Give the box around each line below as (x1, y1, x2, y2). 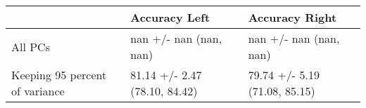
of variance (11, 83, 65, 99)
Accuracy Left (130, 9, 210, 25)
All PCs (11, 38, 50, 55)
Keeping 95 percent (11, 67, 107, 83)
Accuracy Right (248, 9, 337, 25)
